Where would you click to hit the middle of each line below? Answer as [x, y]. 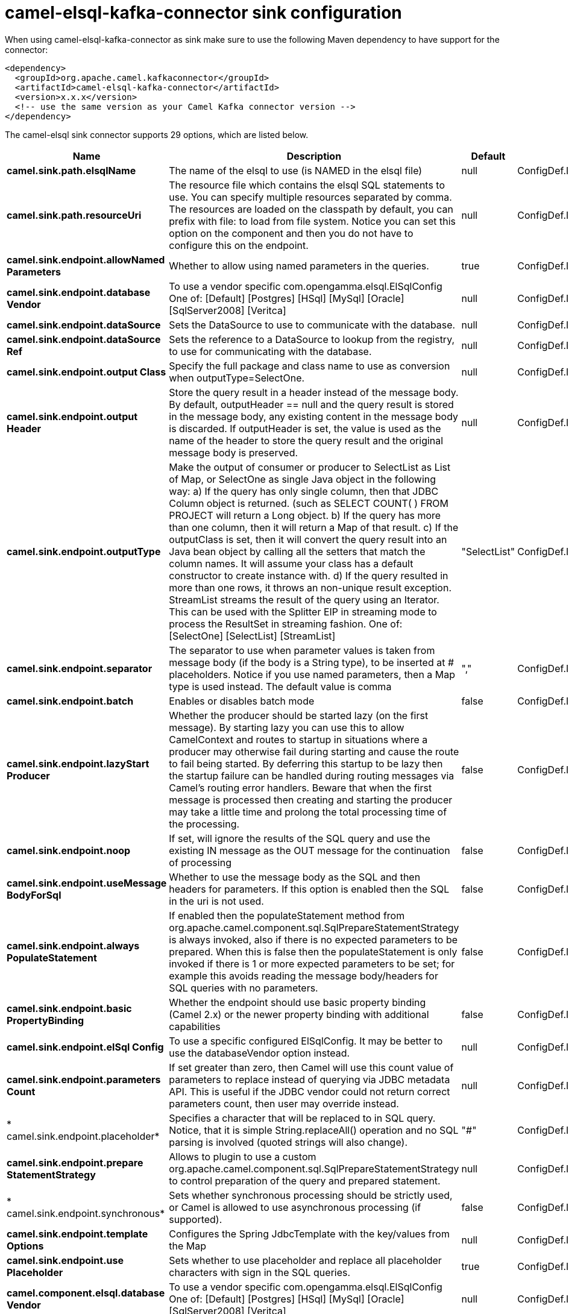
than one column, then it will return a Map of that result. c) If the [314, 527]
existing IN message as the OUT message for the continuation [310, 850]
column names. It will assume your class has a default [291, 563]
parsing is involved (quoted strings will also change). [288, 1142]
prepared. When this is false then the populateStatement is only [313, 951]
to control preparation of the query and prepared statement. [305, 1180]
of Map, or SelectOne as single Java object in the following [303, 479]
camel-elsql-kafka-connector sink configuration [203, 13]
